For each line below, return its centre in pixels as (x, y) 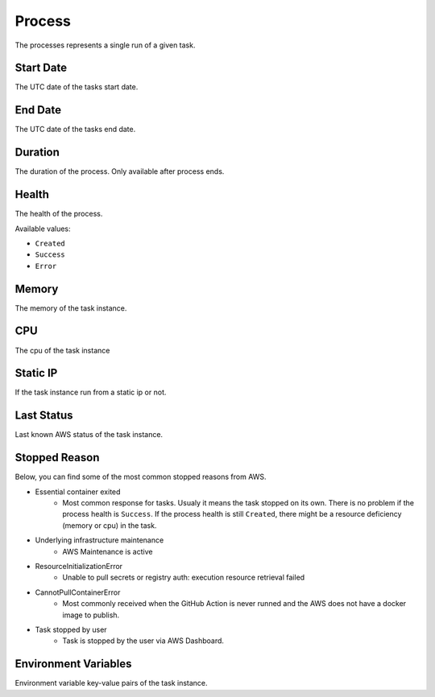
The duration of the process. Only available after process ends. (120, 171)
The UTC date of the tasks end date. (75, 130)
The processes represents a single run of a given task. (105, 45)
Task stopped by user (71, 629)
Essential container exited (78, 492)
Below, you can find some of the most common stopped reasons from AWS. (141, 477)
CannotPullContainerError (78, 592)
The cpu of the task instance (62, 350)
